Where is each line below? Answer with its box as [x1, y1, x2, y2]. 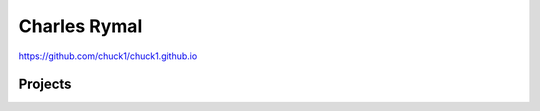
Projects [18, 76, 72, 93]
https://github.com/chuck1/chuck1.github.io [18, 50, 198, 62]
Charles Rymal [18, 15, 143, 37]
